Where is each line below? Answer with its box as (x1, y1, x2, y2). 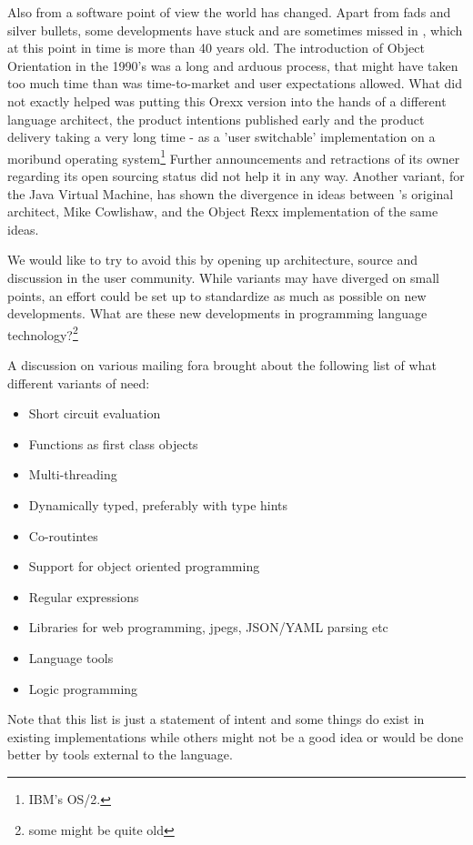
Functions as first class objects (28, 434, 198, 453)
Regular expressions (28, 587, 139, 606)
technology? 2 (7, 322, 78, 344)
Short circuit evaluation (28, 404, 161, 423)
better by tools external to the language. (7, 745, 233, 764)
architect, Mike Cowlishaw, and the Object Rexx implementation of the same (7, 202, 438, 221)
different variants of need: (7, 373, 150, 392)
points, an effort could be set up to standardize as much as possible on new (7, 286, 427, 305)
